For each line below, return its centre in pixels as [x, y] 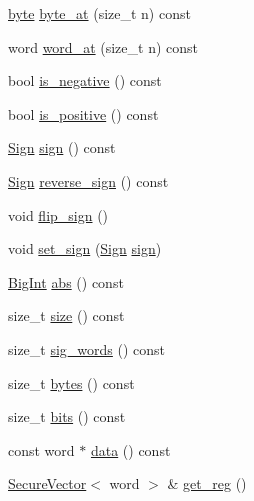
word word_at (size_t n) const [103, 46]
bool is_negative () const [85, 80]
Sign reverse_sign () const [88, 180]
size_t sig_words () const [87, 348]
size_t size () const [66, 315]
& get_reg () [207, 483]
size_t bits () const [67, 416]
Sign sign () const [62, 147]
